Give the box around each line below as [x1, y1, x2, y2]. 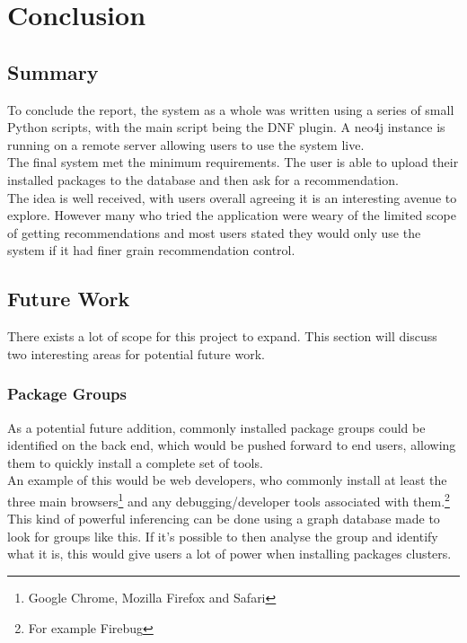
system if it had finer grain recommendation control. [7, 241, 295, 260]
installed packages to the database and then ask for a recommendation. [7, 170, 399, 189]
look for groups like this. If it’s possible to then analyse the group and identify [7, 526, 438, 545]
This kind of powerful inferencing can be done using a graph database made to [7, 509, 440, 528]
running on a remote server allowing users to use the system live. [7, 135, 365, 154]
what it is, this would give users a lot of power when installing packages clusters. [7, 544, 452, 563]
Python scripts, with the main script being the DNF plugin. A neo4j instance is [7, 118, 445, 137]
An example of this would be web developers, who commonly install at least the [7, 471, 447, 489]
